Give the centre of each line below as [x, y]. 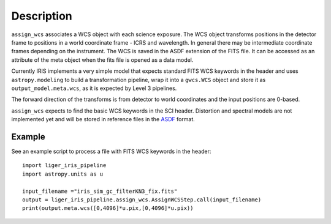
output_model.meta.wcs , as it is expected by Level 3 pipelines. [94, 88]
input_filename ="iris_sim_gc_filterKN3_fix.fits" [100, 191]
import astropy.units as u [63, 174]
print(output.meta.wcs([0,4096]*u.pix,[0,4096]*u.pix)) [108, 208]
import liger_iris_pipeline [64, 166]
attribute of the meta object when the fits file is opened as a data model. [102, 60]
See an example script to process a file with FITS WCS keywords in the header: [111, 151]
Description [42, 16]
